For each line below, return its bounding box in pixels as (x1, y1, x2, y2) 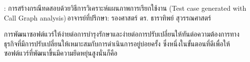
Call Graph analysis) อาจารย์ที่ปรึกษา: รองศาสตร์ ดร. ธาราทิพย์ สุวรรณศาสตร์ (4, 12, 211, 22)
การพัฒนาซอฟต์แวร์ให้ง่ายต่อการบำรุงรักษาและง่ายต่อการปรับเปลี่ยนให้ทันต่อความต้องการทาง (4, 29, 240, 39)
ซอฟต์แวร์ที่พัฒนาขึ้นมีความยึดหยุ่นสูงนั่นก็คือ (4, 48, 118, 58)
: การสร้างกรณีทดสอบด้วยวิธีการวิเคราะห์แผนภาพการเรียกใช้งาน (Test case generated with (4, 3, 247, 13)
